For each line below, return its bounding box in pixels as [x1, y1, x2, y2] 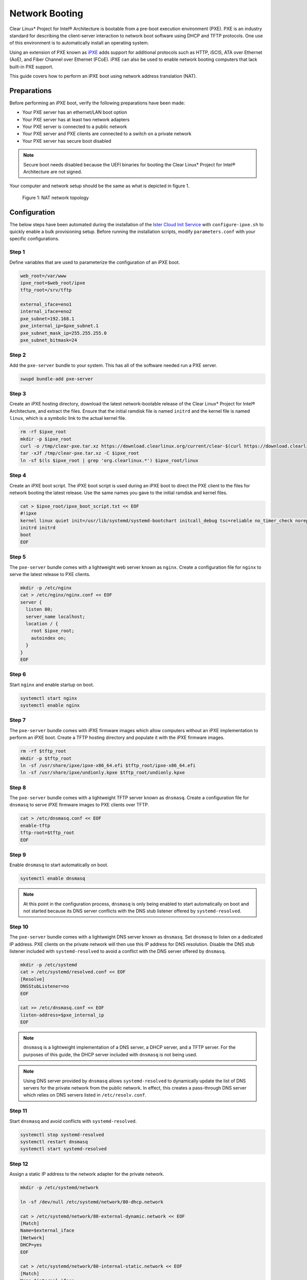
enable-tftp [20, 822, 51, 828]
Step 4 [9, 472, 27, 479]
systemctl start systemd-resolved [20, 1146, 107, 1152]
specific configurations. [9, 236, 60, 242]
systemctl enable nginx [20, 702, 80, 708]
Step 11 [9, 1107, 28, 1115]
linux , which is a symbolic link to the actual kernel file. [9, 415, 126, 421]
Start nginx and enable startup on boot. [9, 681, 94, 688]
